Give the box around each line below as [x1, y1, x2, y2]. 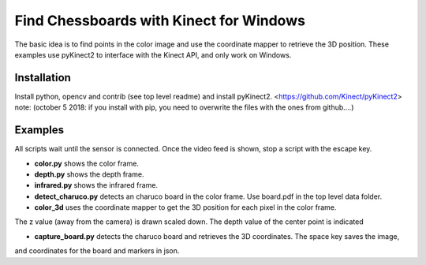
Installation [14, 71, 71, 84]
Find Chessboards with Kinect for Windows [14, 12, 305, 29]
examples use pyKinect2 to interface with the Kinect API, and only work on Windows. [14, 50, 292, 59]
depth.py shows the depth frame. [34, 170, 144, 179]
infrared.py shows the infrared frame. [34, 181, 158, 190]
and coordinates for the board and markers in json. [14, 246, 180, 256]
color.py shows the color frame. [34, 159, 140, 168]
